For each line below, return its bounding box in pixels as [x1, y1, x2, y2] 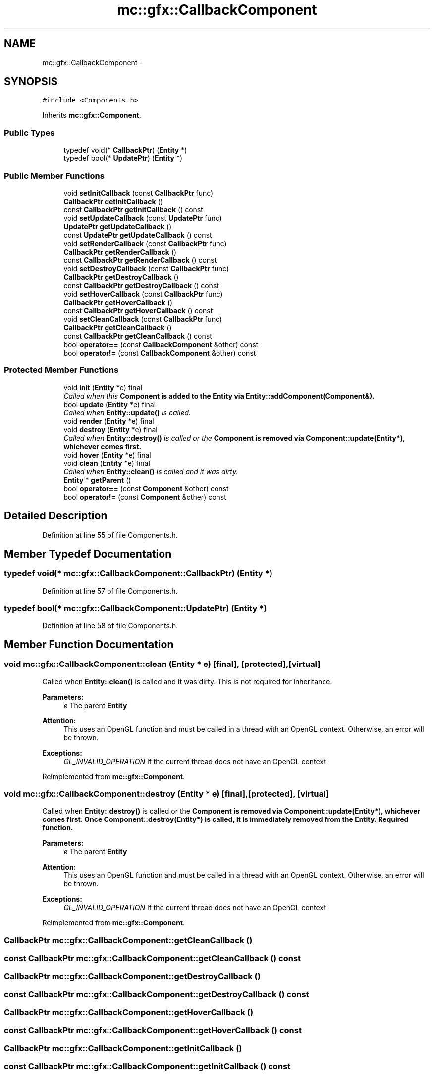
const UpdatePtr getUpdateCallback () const [63, 230, 212, 239]
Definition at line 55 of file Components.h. [42, 530, 178, 539]
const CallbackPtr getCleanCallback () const [63, 331, 212, 340]
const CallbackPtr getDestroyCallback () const [63, 281, 219, 290]
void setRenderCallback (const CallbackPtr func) [63, 239, 227, 248]
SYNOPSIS [4, 75, 58, 88]
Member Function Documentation [4, 638, 174, 651]
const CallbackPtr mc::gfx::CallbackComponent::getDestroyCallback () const [4, 989, 309, 999]
